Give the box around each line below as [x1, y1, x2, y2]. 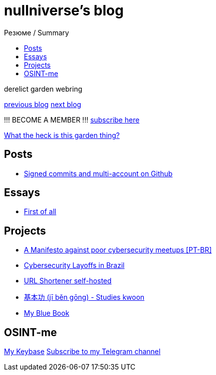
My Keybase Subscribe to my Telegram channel [4, 347, 161, 356]
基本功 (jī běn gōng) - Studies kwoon [24, 293, 145, 302]
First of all [24, 207, 56, 216]
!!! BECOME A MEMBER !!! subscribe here [4, 115, 140, 124]
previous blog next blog [4, 100, 82, 109]
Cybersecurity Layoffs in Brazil [24, 261, 125, 270]
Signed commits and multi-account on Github [24, 169, 173, 178]
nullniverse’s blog [4, 2, 124, 19]
